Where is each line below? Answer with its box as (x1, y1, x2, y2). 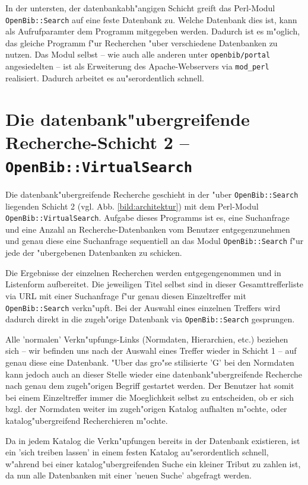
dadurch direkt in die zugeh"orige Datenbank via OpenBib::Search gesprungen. (5, 313, 295, 325)
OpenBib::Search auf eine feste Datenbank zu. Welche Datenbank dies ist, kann (5, 13, 297, 26)
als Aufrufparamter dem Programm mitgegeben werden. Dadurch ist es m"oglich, (5, 25, 300, 37)
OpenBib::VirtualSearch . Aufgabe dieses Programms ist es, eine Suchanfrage (5, 211, 290, 224)
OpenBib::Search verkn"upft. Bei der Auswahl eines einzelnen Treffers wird (5, 301, 281, 313)
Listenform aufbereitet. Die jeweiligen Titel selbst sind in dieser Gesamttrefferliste (5, 278, 304, 290)
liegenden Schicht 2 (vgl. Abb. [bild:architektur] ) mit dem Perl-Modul (5, 199, 259, 212)
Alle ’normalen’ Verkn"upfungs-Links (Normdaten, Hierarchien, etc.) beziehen (5, 332, 288, 345)
